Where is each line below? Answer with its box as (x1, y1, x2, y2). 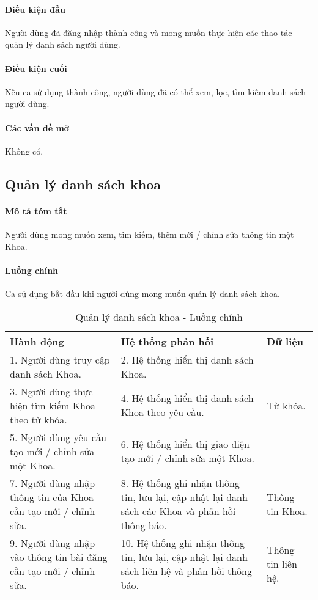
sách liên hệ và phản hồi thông (120, 563, 252, 578)
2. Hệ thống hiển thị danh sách (120, 352, 254, 367)
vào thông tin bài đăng (10, 549, 108, 564)
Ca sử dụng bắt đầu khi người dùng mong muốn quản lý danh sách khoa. (5, 287, 280, 299)
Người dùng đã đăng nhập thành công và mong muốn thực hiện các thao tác (5, 26, 292, 38)
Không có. (5, 144, 43, 157)
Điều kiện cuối (5, 62, 67, 75)
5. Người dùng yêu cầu (10, 430, 106, 444)
